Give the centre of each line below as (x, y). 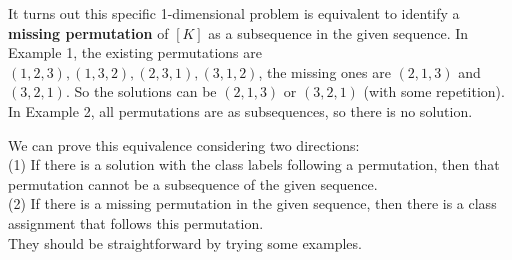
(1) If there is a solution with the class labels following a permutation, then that (254, 164)
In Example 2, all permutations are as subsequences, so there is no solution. (240, 110)
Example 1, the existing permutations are (135, 52)
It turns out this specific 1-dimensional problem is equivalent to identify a (234, 13)
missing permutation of (88, 32)
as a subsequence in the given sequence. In (338, 32)
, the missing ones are (324, 71)
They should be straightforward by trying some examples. (185, 242)
